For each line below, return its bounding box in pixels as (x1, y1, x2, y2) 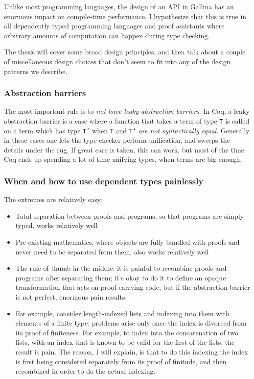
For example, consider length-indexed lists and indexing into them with (15, 308, 230, 318)
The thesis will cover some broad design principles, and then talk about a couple (4, 47, 246, 57)
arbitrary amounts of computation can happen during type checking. (4, 30, 210, 40)
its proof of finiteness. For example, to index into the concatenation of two (15, 327, 238, 337)
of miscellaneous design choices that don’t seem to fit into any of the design (4, 56, 231, 66)
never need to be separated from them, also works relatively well (15, 246, 209, 256)
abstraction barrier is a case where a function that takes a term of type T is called (4, 115, 250, 126)
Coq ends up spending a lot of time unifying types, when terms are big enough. (4, 154, 242, 164)
